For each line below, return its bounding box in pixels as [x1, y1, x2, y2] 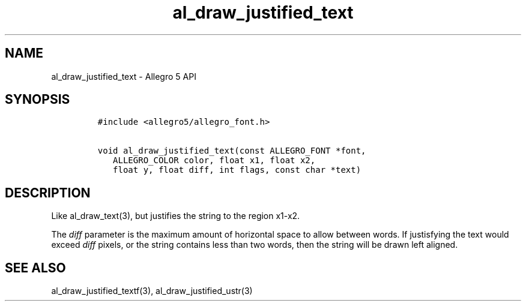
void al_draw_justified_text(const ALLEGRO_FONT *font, [97, 146, 366, 156]
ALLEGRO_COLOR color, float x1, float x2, [113, 155, 316, 166]
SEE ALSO [5, 260, 66, 275]
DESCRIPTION [5, 185, 91, 200]
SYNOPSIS [5, 92, 70, 107]
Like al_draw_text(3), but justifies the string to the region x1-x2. [51, 211, 300, 221]
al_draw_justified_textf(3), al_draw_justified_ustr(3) [51, 286, 253, 296]
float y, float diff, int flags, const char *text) [113, 165, 361, 175]
